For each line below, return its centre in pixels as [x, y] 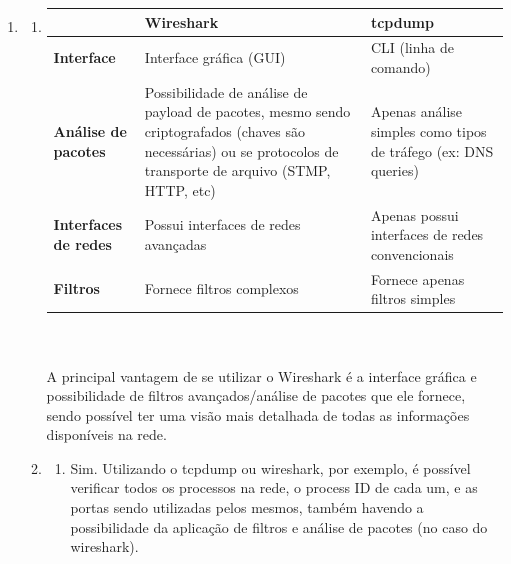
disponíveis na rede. [106, 434]
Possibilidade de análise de [226, 91]
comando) [400, 66]
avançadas [175, 243]
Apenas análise [416, 111]
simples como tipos [428, 130]
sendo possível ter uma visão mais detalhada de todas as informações [258, 414]
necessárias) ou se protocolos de [241, 150]
